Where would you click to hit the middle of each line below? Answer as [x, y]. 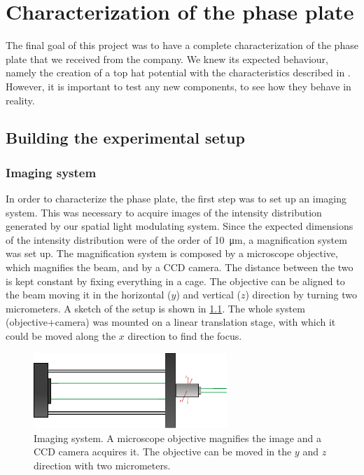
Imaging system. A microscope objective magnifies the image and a [177, 438]
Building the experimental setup [125, 138]
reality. [20, 100]
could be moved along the [61, 336]
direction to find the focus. [185, 336]
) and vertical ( [208, 295]
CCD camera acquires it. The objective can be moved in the [163, 452]
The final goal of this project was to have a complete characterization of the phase [182, 45]
